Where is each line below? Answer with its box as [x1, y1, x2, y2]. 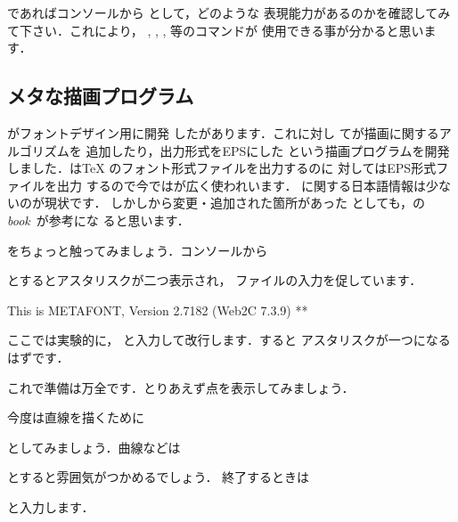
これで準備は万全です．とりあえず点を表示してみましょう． [7, 378, 355, 396]
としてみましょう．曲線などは [7, 437, 181, 456]
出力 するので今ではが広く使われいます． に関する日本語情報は [56, 175, 427, 194]
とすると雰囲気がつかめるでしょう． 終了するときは [7, 468, 310, 486]
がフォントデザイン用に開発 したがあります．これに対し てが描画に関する [7, 123, 439, 142]
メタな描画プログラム [7, 82, 194, 110]
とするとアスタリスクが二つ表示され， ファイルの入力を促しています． [7, 271, 422, 290]
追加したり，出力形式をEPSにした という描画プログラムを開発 [86, 141, 450, 159]
